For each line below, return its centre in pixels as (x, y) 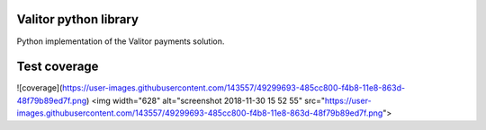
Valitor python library (78, 19)
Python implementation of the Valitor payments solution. (121, 41)
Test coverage (58, 67)
